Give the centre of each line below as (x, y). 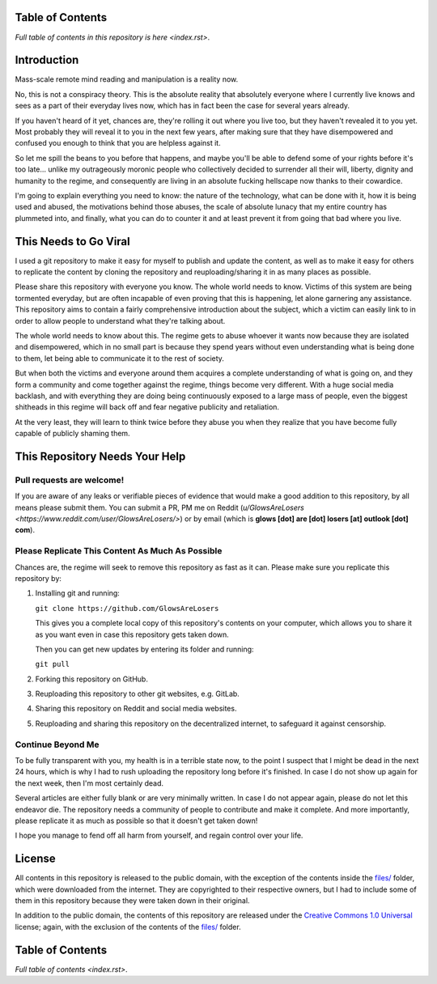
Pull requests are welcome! (70, 480)
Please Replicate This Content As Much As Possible (119, 551)
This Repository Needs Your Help (100, 456)
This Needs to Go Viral (72, 242)
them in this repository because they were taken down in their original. (132, 901)
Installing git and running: (78, 593)
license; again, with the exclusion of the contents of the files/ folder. (128, 927)
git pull (53, 664)
